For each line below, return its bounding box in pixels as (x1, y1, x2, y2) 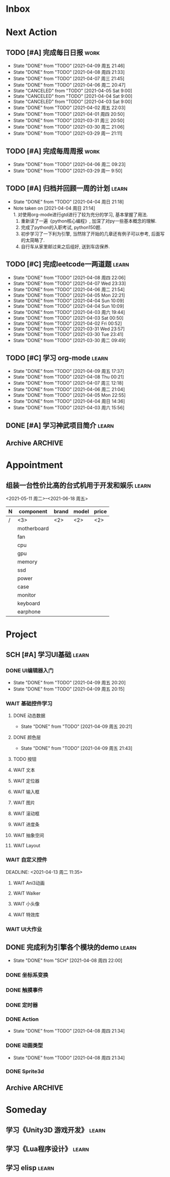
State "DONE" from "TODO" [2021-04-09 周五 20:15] (13, 686, 125, 692)
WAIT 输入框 (13, 789, 40, 795)
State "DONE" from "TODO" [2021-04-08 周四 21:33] (13, 69, 125, 75)
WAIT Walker (13, 890, 41, 896)
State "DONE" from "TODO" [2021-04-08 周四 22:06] (13, 275, 126, 281)
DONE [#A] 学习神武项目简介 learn (6, 421, 114, 430)
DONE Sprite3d (6, 1067, 44, 1075)
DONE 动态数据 (13, 712, 45, 719)
